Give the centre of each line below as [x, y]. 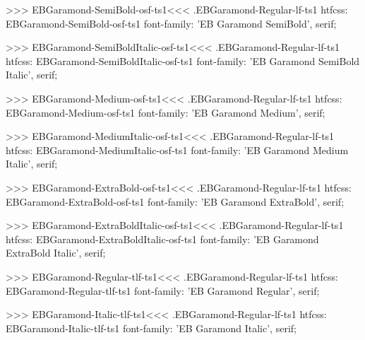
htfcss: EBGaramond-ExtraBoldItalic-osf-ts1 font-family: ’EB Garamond [162, 239]
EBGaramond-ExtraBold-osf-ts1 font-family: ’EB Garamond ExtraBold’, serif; [175, 201]
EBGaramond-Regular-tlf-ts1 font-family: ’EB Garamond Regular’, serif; [163, 290]
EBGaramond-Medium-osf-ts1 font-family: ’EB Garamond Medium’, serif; [166, 112]
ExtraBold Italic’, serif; [56, 253]
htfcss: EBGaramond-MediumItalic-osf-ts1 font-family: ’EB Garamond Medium [177, 150]
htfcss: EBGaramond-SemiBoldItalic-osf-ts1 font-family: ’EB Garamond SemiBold [183, 60]
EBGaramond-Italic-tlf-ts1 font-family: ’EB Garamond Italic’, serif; [151, 328]
